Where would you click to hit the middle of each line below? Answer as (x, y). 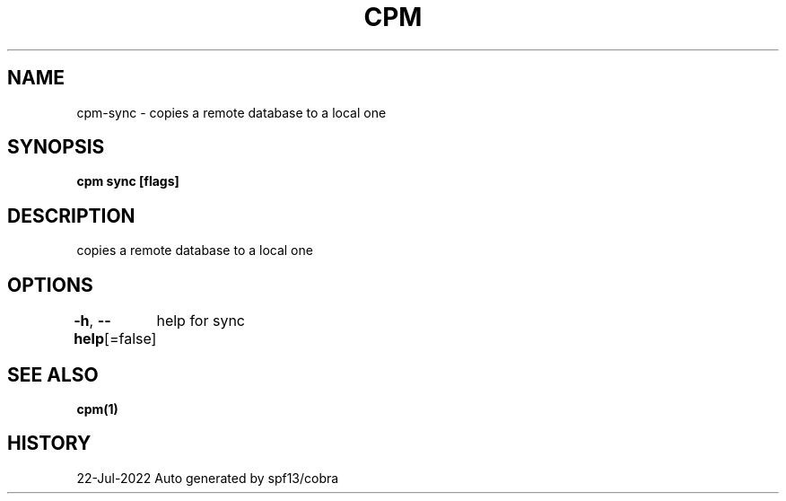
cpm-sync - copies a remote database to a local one (231, 112)
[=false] (131, 339)
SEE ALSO (53, 374)
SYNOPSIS (56, 147)
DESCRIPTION (71, 215)
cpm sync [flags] (128, 181)
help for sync (201, 321)
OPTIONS (50, 285)
